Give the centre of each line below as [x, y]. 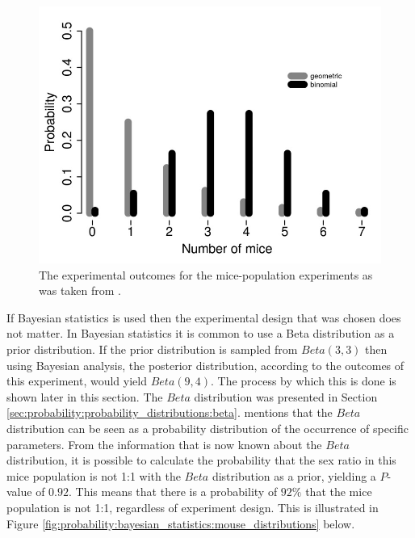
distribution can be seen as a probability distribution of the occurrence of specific [208, 428]
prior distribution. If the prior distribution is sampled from [152, 349]
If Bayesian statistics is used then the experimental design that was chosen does [204, 317]
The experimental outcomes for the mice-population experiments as [206, 274]
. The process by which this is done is [303, 381]
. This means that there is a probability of [173, 492]
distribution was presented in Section [286, 396]
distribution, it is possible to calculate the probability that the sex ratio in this [201, 460]
